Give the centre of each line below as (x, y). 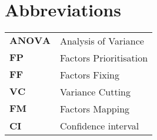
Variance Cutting (95, 92)
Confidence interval (99, 126)
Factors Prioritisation (104, 58)
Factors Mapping (95, 109)
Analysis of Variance (102, 41)
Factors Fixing (89, 75)
